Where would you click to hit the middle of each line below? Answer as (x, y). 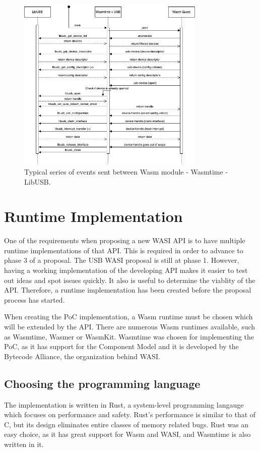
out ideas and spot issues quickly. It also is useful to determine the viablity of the (130, 280)
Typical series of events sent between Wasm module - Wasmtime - (126, 171)
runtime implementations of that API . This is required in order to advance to (124, 250)
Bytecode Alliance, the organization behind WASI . (82, 356)
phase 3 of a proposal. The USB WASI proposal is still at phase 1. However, (122, 260)
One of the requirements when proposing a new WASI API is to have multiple (125, 240)
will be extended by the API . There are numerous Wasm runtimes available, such (130, 327)
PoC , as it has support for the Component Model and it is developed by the (121, 346)
